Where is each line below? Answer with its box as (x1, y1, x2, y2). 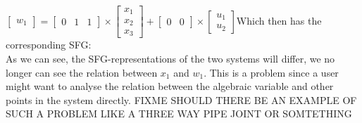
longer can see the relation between (6, 65, 158, 79)
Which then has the (236, 13, 322, 27)
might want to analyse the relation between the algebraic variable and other (6, 79, 334, 93)
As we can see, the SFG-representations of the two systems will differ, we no (6, 51, 335, 66)
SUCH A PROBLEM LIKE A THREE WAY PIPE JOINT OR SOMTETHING (6, 106, 352, 121)
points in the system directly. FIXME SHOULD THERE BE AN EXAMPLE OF (6, 92, 357, 107)
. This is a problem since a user (204, 65, 339, 79)
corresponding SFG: (6, 37, 92, 52)
